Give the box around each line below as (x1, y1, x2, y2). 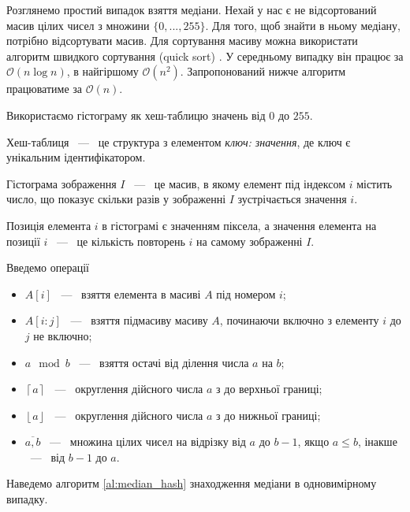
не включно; (33, 327, 92, 343)
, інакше (357, 433, 397, 450)
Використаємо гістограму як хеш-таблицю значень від (6, 106, 266, 123)
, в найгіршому (66, 63, 139, 80)
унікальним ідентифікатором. (6, 149, 146, 165)
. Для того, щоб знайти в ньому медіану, (205, 17, 401, 33)
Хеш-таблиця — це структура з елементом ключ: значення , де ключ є (6, 133, 351, 150)
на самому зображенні (196, 232, 303, 249)
